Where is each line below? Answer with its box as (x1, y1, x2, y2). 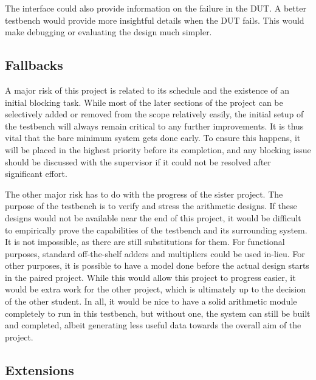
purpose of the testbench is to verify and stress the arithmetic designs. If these (5, 199, 297, 212)
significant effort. (5, 167, 67, 180)
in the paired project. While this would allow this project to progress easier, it (5, 271, 296, 283)
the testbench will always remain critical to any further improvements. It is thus (5, 119, 304, 132)
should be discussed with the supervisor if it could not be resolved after (5, 155, 271, 168)
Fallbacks (5, 55, 63, 74)
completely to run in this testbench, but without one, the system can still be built (5, 306, 311, 319)
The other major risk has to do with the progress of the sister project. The (5, 187, 283, 200)
